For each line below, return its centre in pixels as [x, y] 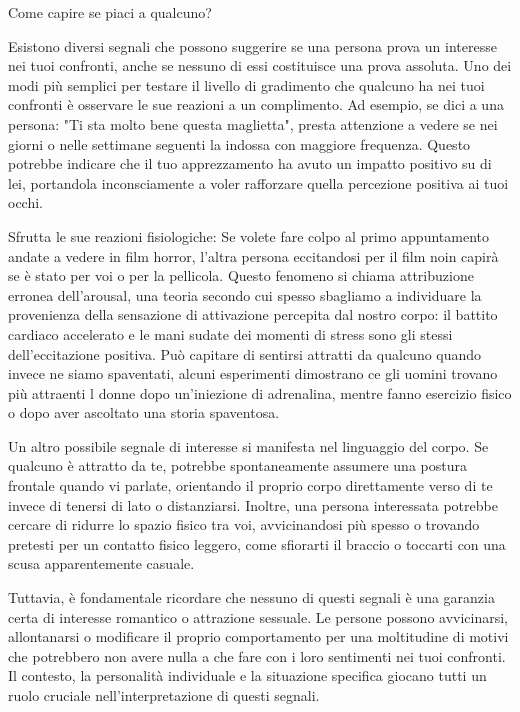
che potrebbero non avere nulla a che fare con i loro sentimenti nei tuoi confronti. [257, 655]
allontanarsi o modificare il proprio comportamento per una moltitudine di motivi [258, 636]
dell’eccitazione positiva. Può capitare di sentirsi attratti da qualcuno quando [245, 353]
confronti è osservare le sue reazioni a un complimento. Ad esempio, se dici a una [256, 104]
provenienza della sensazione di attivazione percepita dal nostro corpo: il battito [253, 314]
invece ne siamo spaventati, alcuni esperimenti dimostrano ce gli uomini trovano [253, 373]
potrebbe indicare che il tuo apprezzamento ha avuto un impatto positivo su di [250, 163]
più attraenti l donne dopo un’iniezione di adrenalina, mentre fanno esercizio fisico [260, 392]
